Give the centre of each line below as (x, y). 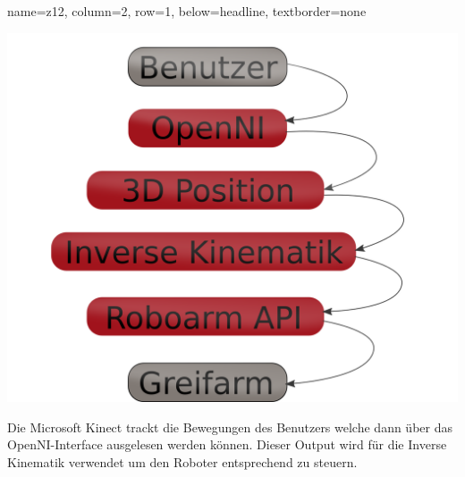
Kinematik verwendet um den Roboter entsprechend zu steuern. (182, 461)
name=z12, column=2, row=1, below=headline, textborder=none (187, 11)
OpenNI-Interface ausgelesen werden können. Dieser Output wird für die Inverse (227, 444)
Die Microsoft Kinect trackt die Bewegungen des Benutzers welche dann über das (230, 427)
